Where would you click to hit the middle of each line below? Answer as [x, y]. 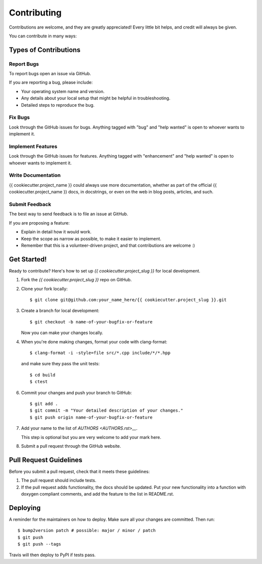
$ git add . [44, 403]
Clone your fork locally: [44, 289]
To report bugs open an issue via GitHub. [50, 74]
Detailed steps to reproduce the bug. [58, 105]
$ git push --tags [40, 544]
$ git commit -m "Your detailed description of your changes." [106, 411]
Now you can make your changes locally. [62, 333]
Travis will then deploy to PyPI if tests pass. [52, 555]
